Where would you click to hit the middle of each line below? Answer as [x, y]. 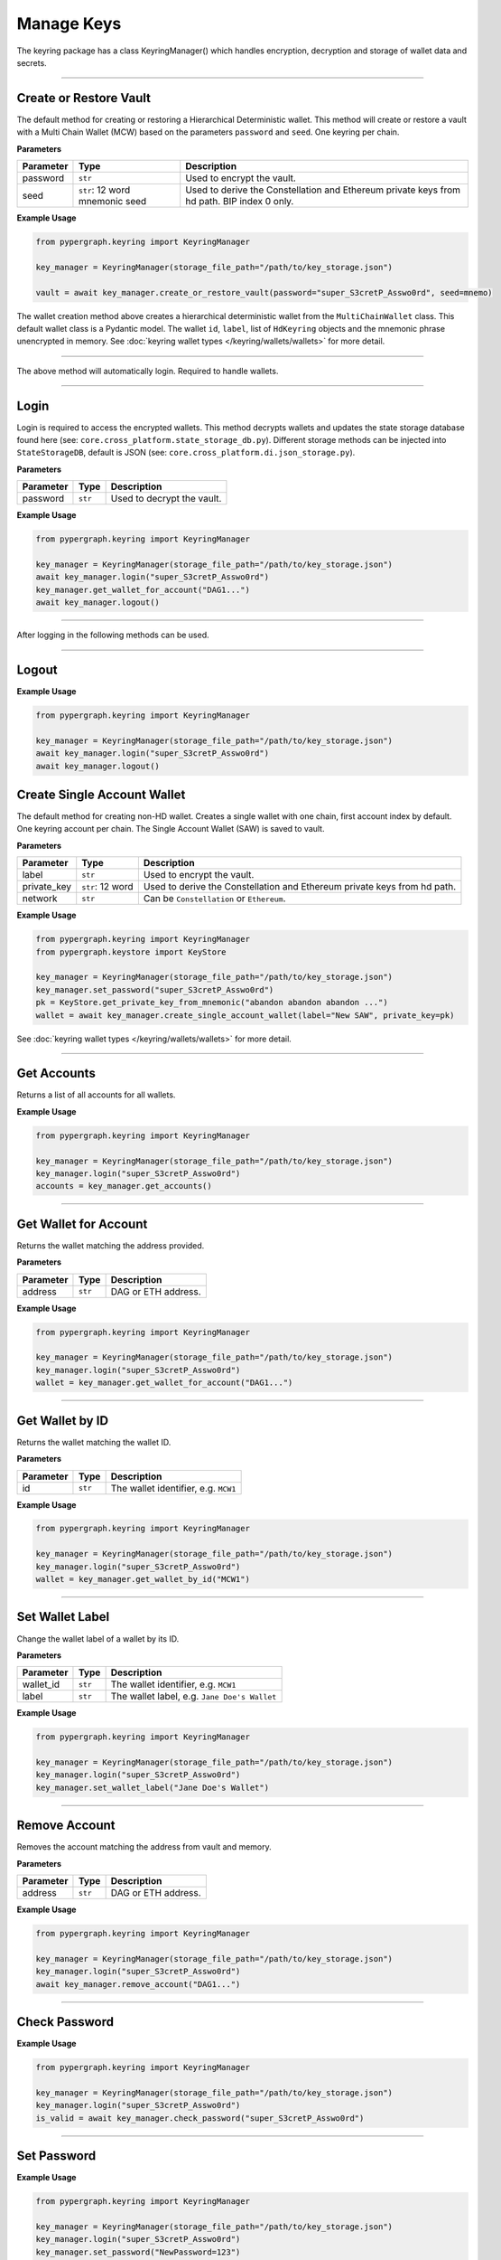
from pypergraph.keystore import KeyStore [131, 952]
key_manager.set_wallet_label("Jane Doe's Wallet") [153, 1787]
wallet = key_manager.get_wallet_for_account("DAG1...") [164, 1383]
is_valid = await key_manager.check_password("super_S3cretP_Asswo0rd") [200, 2118]
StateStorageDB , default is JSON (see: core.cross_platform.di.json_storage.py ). [186, 453]
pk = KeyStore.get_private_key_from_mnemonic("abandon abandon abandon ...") [212, 1003]
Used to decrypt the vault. [166, 499]
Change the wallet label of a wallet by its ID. [98, 1638]
